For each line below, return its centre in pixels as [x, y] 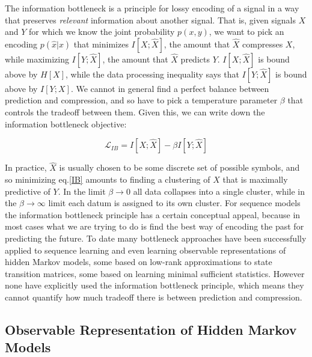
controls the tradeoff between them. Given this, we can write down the [135, 111]
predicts [195, 59]
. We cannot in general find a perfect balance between [170, 88]
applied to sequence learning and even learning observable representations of [145, 250]
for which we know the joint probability [102, 32]
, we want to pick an [246, 32]
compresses [263, 44]
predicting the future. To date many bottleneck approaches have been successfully [156, 238]
